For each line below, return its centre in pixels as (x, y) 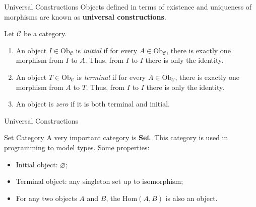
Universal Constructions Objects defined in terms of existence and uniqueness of (128, 7)
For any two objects (46, 198)
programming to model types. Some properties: (77, 147)
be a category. (45, 33)
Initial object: (37, 164)
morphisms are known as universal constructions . (85, 16)
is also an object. (191, 198)
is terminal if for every (111, 77)
